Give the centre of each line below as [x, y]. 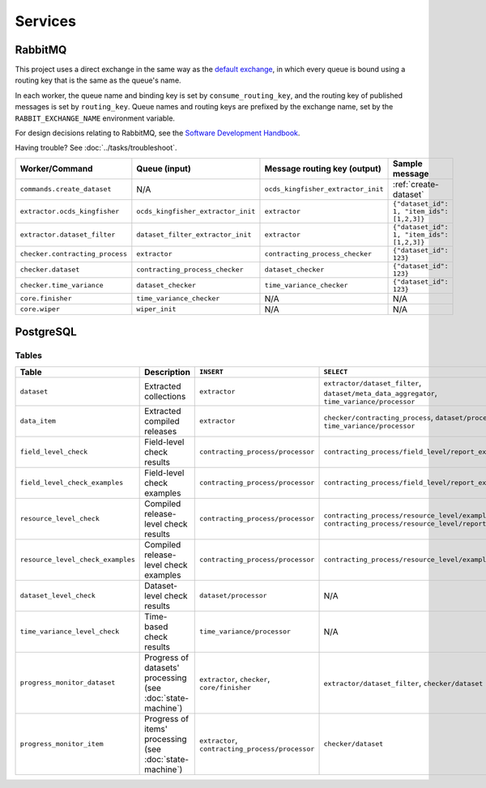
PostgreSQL [46, 332]
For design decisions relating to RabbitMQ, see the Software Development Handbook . [158, 133]
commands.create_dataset [66, 189]
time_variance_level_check [70, 632]
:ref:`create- [416, 184]
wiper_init [156, 309]
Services [46, 21]
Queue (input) [164, 168]
